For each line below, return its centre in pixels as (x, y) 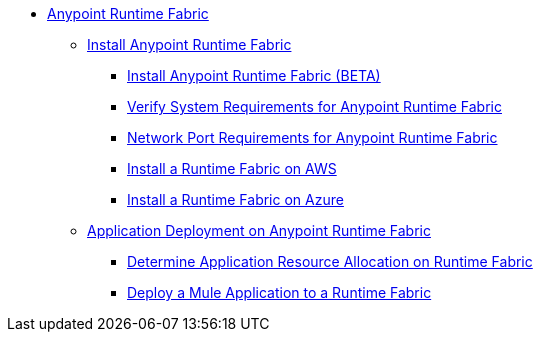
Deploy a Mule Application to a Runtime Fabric (279, 292)
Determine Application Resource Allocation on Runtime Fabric (330, 261)
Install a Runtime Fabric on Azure (235, 199)
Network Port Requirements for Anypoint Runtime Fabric (312, 137)
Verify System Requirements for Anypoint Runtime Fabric (314, 106)
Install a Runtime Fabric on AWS (232, 168)
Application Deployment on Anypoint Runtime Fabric (259, 230)
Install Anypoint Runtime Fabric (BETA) (254, 75)
